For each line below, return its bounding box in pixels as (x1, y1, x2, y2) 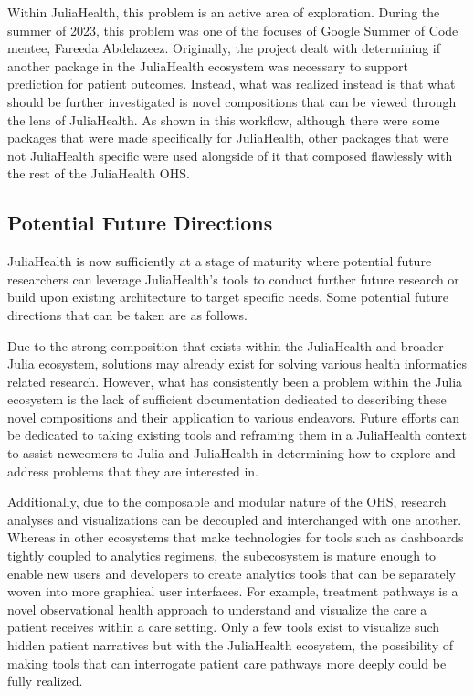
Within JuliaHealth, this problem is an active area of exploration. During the (7, 3, 440, 21)
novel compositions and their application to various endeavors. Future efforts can (7, 407, 460, 426)
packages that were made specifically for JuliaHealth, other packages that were (7, 128, 448, 147)
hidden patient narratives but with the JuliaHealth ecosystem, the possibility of (7, 636, 453, 655)
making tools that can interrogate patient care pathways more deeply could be (7, 653, 447, 672)
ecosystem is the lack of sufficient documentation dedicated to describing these (7, 390, 447, 409)
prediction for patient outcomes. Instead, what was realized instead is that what (7, 74, 456, 93)
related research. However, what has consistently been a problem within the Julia (7, 371, 463, 391)
